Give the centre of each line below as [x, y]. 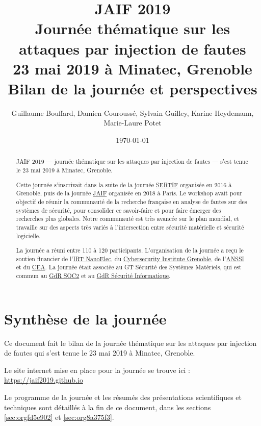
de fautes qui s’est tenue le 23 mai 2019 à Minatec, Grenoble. [100, 353]
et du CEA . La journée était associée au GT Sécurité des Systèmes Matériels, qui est [129, 267]
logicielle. [28, 235]
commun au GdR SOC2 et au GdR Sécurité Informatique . [93, 276]
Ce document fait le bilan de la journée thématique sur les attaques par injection [130, 343]
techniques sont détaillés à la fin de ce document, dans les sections [108, 407]
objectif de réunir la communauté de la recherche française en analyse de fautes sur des [132, 201]
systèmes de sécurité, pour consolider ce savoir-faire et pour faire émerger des [119, 210]
